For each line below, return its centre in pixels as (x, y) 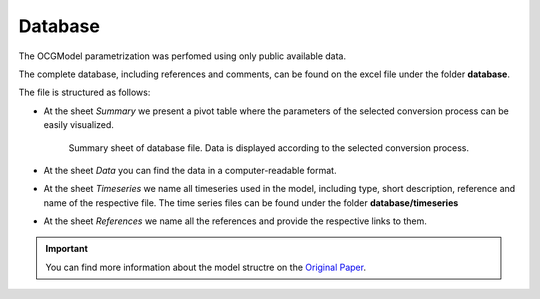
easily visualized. (79, 125)
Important (67, 249)
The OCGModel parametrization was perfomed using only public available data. (182, 56)
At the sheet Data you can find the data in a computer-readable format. (190, 170)
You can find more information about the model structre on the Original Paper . (206, 267)
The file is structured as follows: (84, 92)
